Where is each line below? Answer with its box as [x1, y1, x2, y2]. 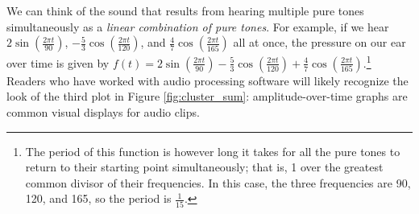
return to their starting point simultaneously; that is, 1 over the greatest [25, 158, 384, 175]
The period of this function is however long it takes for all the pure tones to [25, 142, 400, 159]
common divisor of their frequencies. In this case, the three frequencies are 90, [25, 174, 411, 191]
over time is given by [6, 54, 110, 71]
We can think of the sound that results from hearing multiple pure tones [6, 2, 364, 19]
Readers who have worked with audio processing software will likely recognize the [6, 72, 409, 88]
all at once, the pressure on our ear [233, 34, 406, 51]
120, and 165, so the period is [25, 190, 172, 207]
